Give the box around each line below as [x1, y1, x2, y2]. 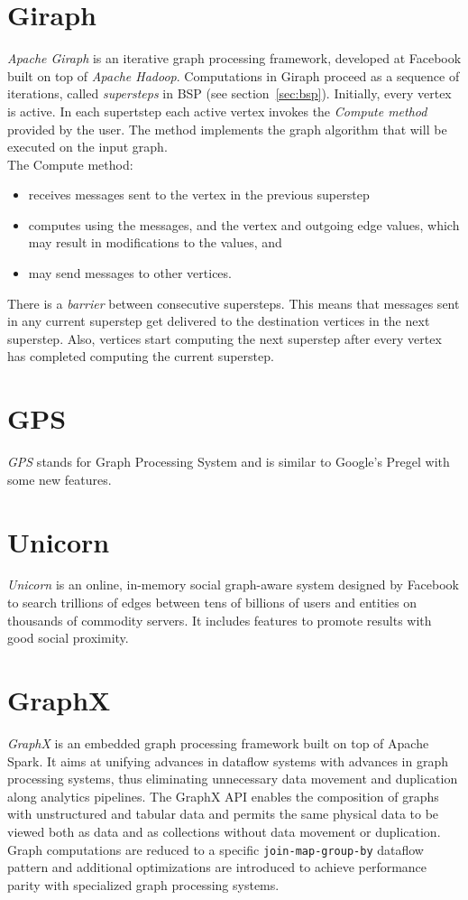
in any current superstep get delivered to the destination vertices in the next [7, 311, 430, 330]
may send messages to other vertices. [28, 264, 232, 283]
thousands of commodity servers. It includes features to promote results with [7, 610, 432, 629]
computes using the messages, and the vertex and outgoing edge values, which [28, 215, 460, 234]
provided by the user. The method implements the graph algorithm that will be [7, 119, 447, 138]
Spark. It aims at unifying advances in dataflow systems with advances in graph [7, 751, 448, 770]
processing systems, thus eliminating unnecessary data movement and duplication [7, 769, 458, 788]
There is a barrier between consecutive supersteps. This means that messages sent [7, 293, 460, 312]
